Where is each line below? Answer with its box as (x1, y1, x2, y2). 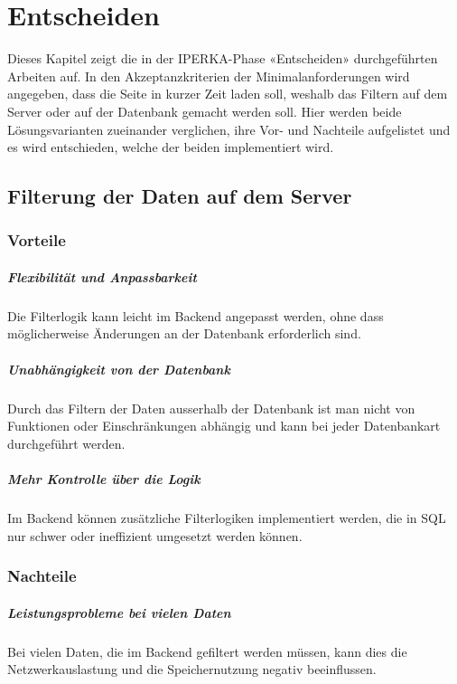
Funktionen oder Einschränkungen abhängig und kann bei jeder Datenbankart (7, 416, 441, 435)
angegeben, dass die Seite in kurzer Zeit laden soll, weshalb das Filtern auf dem (7, 84, 448, 103)
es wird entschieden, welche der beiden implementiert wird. (7, 138, 334, 157)
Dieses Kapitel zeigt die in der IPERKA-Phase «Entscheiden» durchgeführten (7, 49, 438, 68)
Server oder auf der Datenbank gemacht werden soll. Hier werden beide (7, 101, 402, 120)
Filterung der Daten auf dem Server (7, 182, 352, 210)
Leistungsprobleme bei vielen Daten (7, 603, 231, 622)
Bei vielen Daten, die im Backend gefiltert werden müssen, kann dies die (7, 641, 407, 660)
